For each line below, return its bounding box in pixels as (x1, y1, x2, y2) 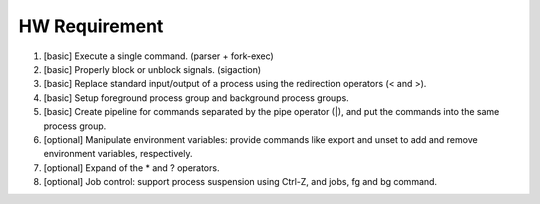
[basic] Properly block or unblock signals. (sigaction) (43, 63, 262, 75)
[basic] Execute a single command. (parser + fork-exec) (43, 50, 274, 62)
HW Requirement (18, 15, 164, 37)
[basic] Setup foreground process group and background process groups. (43, 91, 349, 104)
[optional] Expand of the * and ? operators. (43, 161, 220, 174)
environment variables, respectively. (43, 148, 194, 160)
